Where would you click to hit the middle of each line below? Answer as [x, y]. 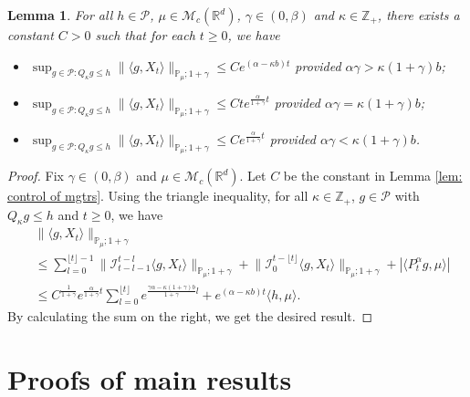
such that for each [145, 35]
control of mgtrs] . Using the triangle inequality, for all [158, 196]
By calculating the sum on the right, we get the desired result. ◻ [190, 316]
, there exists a [418, 15]
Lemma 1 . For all [60, 15]
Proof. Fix [36, 176]
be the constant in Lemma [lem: [373, 176]
